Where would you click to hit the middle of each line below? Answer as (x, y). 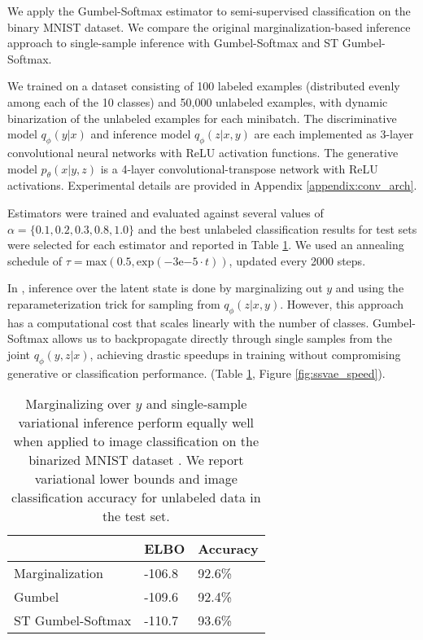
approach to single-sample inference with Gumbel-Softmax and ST (173, 43)
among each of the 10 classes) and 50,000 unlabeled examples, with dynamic (198, 101)
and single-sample (196, 404)
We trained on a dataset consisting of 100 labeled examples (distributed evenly (204, 86)
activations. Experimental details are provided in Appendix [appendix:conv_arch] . (212, 185)
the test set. (136, 516)
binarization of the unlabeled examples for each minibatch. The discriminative (202, 118)
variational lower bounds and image (136, 479)
